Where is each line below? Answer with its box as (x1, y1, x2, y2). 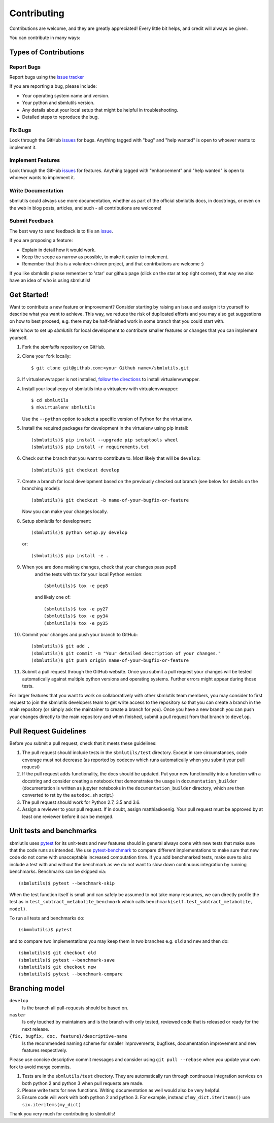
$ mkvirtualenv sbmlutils (31, 404, 96, 411)
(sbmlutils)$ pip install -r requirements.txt (31, 444, 149, 450)
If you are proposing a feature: (9, 237, 73, 244)
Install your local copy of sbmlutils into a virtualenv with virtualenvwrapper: (22, 386, 179, 392)
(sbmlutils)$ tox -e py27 (44, 606, 109, 611)
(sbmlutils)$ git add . (31, 643, 90, 649)
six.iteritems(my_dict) (22, 1102, 81, 1107)
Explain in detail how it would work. (22, 247, 96, 253)
